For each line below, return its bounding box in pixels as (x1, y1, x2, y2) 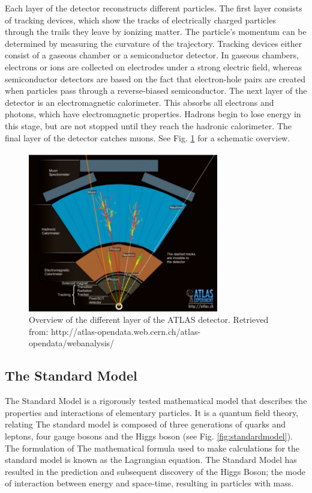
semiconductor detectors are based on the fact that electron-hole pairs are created (5, 72, 306, 85)
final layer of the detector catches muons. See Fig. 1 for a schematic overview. (5, 131, 290, 144)
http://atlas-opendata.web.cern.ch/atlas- (50, 325, 201, 337)
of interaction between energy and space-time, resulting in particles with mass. (5, 477, 294, 489)
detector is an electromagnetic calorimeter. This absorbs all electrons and (5, 96, 274, 108)
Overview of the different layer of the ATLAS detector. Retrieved (29, 313, 269, 326)
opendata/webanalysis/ (29, 337, 115, 349)
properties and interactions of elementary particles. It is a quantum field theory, (5, 406, 299, 418)
